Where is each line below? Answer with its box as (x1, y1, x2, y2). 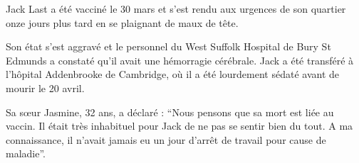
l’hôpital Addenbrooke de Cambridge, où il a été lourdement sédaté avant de (6, 67, 340, 81)
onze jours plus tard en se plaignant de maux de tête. (6, 15, 239, 30)
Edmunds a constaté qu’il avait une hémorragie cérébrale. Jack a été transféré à (6, 52, 354, 67)
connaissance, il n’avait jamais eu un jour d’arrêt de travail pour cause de (6, 132, 326, 147)
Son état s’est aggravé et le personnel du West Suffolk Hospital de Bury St (6, 39, 331, 54)
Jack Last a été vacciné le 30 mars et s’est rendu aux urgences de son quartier (6, 1, 346, 16)
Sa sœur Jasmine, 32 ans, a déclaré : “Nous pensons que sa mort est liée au (6, 104, 334, 119)
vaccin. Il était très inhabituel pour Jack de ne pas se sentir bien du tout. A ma (6, 118, 353, 133)
